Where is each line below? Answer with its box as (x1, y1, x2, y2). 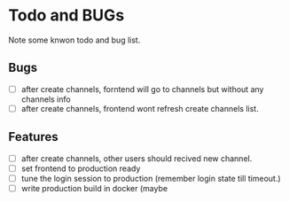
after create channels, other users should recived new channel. (20, 152, 253, 164)
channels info (20, 94, 72, 105)
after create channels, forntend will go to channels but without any (20, 83, 264, 94)
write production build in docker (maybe (20, 183, 168, 193)
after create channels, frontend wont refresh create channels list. (20, 103, 259, 113)
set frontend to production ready (20, 163, 141, 174)
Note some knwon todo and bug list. (8, 35, 141, 45)
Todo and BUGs (8, 5, 125, 26)
